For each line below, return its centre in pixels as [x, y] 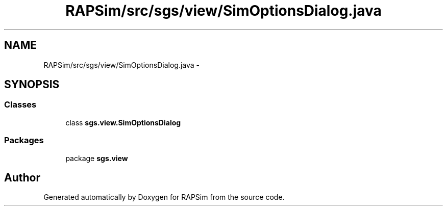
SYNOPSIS [32, 85]
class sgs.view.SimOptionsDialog [123, 122]
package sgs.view [97, 158]
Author [22, 177]
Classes [20, 105]
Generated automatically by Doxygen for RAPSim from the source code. [164, 197]
